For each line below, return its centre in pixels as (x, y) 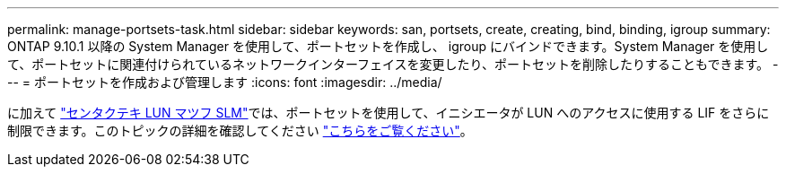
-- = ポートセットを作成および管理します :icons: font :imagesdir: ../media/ (225, 82)
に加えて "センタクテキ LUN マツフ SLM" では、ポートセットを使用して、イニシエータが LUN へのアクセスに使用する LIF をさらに (389, 113)
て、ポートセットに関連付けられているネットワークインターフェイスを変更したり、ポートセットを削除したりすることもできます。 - (393, 64)
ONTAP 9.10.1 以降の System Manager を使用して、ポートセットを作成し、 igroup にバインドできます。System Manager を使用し (388, 46)
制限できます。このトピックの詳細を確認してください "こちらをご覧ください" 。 (240, 130)
